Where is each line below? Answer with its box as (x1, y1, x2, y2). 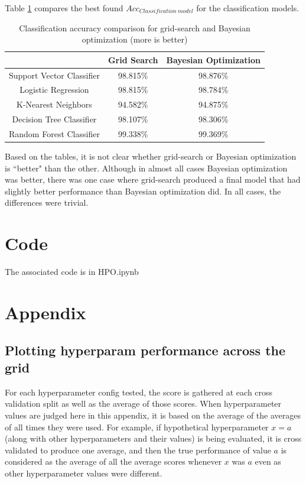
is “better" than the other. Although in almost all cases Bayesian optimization (5, 161, 288, 174)
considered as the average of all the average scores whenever (5, 455, 222, 468)
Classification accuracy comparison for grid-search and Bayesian (19, 21, 250, 34)
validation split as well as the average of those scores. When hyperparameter (5, 397, 282, 410)
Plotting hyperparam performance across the (5, 341, 286, 359)
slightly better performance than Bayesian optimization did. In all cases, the (5, 184, 281, 197)
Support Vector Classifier (9, 69, 100, 81)
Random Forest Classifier (9, 128, 100, 140)
